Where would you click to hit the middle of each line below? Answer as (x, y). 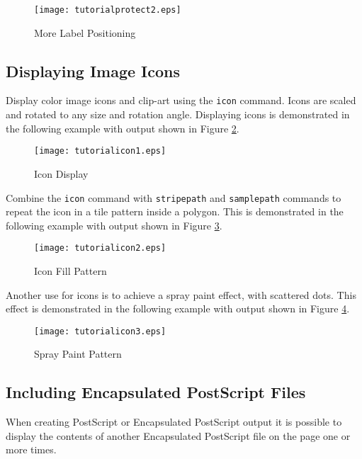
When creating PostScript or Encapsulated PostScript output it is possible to (174, 422)
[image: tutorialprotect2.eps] (108, 10)
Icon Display (61, 173)
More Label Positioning (85, 32)
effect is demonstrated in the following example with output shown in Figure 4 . (178, 308)
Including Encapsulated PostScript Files (156, 392)
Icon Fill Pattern (70, 271)
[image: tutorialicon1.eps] (100, 151)
